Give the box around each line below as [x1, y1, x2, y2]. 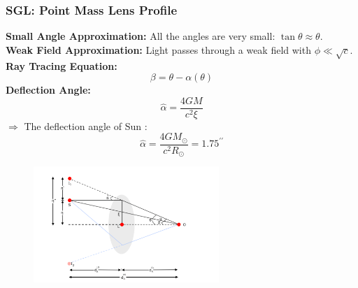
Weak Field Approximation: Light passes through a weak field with [6, 42, 311, 57]
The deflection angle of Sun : [24, 118, 148, 133]
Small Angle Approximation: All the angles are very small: [6, 29, 275, 43]
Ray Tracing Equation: [6, 58, 117, 73]
